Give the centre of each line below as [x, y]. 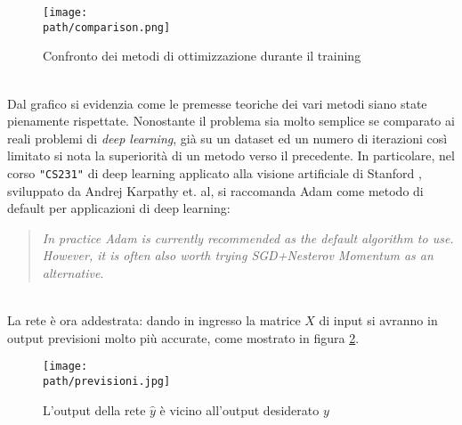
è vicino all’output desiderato [239, 409]
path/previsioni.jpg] [107, 381]
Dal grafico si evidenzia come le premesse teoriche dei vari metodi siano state [217, 103]
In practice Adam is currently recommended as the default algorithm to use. [248, 237]
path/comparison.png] [107, 27]
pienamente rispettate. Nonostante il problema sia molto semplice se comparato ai [231, 121]
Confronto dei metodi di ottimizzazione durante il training [202, 56]
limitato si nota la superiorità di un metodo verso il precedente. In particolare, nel [231, 155]
